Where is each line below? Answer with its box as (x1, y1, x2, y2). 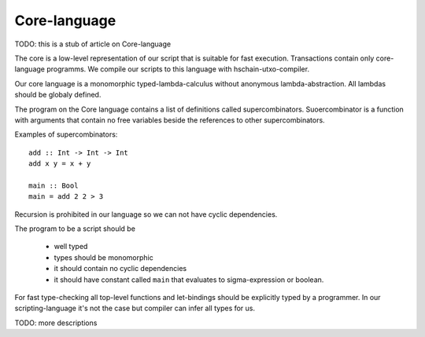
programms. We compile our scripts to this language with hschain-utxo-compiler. (46, 64, 310, 74)
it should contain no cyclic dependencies (54, 264, 187, 273)
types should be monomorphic (54, 252, 153, 262)
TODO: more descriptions (14, 318, 98, 328)
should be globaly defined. (14, 90, 102, 100)
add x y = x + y (28, 159, 91, 168)
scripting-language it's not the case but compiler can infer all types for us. (14, 303, 256, 313)
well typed (54, 242, 88, 251)
